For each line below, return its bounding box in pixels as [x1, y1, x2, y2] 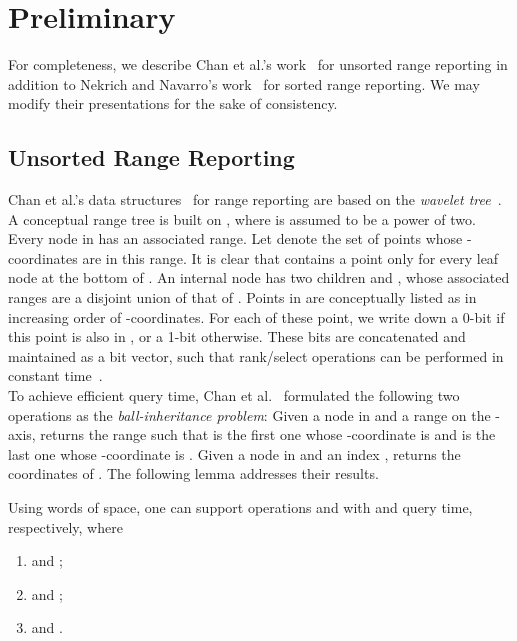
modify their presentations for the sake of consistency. [8, 93, 338, 114]
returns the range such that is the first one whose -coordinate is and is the [40, 424, 496, 445]
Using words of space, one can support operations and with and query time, [8, 497, 473, 518]
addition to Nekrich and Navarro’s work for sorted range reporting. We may [8, 73, 480, 94]
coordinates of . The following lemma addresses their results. [8, 463, 379, 484]
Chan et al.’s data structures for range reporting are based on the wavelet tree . [8, 189, 502, 210]
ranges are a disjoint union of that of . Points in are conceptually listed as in [8, 287, 477, 308]
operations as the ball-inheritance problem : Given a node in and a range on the [8, 404, 491, 425]
